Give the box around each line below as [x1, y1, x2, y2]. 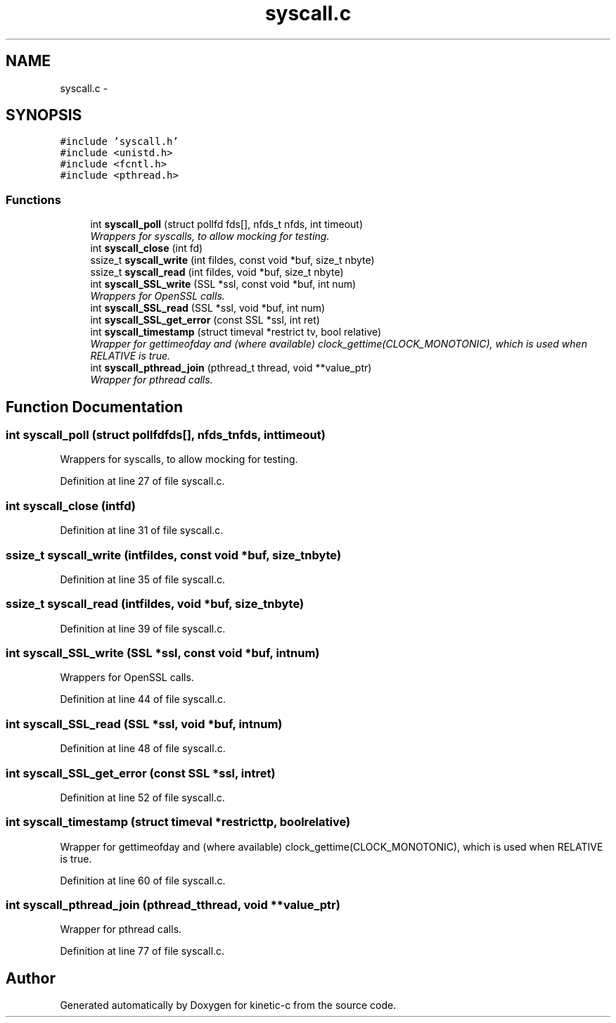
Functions [6, 192, 61, 207]
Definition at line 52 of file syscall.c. [60, 791, 225, 803]
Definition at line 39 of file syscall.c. [60, 622, 226, 635]
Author [6, 969, 56, 987]
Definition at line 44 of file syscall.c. [60, 693, 226, 706]
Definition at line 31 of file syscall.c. [60, 524, 224, 537]
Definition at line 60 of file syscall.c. [60, 874, 226, 887]
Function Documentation [6, 398, 183, 416]
